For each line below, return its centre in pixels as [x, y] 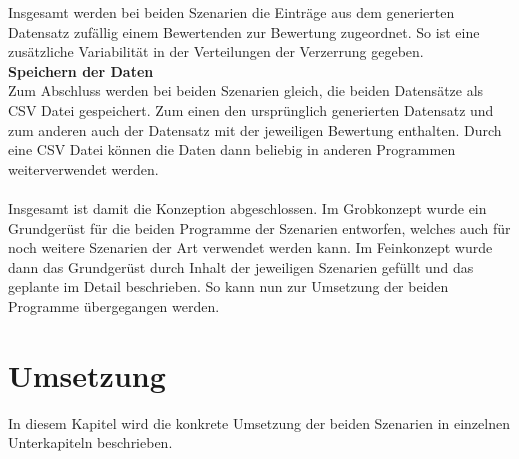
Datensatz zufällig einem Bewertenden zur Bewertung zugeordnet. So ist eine [244, 31]
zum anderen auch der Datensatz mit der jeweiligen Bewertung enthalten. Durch [255, 129]
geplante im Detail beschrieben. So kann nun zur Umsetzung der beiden [228, 286]
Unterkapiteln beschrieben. [90, 442]
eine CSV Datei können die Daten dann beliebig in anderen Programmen [232, 149]
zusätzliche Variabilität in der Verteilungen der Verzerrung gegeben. [216, 51]
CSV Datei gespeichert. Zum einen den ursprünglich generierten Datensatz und [251, 109]
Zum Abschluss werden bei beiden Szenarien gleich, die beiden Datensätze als [246, 90]
